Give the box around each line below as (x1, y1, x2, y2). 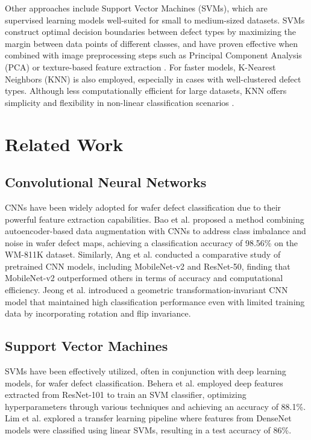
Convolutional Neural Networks (5, 173, 207, 191)
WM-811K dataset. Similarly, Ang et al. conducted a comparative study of (5, 248, 281, 261)
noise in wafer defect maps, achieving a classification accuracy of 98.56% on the (5, 236, 298, 249)
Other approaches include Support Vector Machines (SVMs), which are (5, 2, 268, 14)
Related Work (5, 131, 124, 156)
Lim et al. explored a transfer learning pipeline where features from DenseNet (5, 412, 292, 424)
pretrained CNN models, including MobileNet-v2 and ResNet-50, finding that (5, 259, 291, 272)
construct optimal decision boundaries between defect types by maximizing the (5, 25, 296, 38)
